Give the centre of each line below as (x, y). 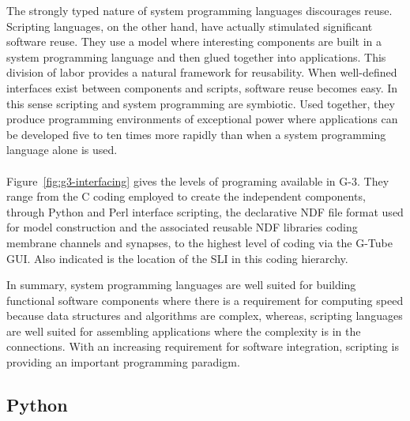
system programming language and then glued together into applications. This (196, 56)
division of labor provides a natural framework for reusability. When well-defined (202, 72)
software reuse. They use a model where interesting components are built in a (194, 41)
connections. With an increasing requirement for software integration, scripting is (203, 346)
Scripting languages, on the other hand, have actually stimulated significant (190, 26)
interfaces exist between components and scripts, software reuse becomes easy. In (202, 87)
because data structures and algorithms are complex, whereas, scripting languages (205, 316)
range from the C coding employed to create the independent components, (186, 196)
